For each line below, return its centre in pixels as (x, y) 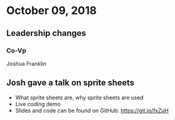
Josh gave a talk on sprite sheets (70, 83)
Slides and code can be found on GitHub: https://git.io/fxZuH (92, 110)
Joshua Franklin (27, 63)
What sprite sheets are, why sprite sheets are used (79, 97)
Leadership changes (47, 33)
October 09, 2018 (51, 11)
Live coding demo (38, 104)
